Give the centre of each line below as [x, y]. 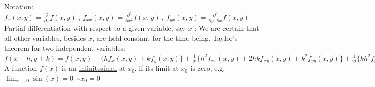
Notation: [19, 6]
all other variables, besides [45, 38]
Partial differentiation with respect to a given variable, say [95, 28]
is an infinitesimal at [94, 68]
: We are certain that [227, 28]
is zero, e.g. [208, 68]
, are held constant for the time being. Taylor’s [165, 38]
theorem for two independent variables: [65, 48]
